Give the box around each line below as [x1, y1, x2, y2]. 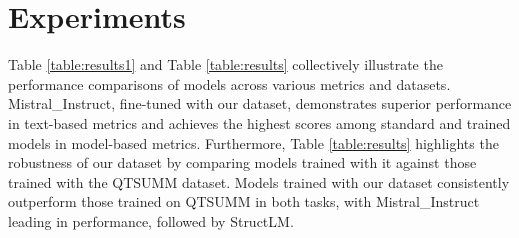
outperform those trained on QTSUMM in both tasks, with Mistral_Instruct [8, 191, 480, 212]
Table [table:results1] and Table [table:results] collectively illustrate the [8, 54, 443, 75]
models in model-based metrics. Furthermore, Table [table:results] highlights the [8, 132, 499, 153]
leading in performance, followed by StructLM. [8, 210, 294, 231]
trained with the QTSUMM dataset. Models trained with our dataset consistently [8, 171, 510, 192]
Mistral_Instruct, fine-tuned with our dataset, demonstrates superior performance [8, 93, 512, 114]
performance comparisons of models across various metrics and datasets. [8, 73, 451, 94]
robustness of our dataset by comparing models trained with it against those [8, 152, 477, 173]
